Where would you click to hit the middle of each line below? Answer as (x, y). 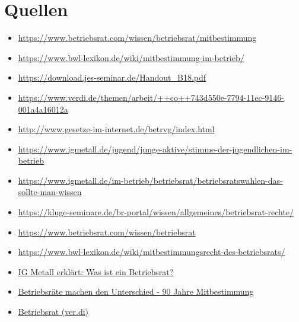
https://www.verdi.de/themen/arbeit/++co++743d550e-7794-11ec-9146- (151, 97)
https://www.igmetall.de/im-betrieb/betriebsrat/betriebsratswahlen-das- (150, 180)
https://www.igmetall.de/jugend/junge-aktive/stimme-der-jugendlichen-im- (155, 149)
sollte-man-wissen (50, 192)
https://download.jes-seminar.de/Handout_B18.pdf (112, 77)
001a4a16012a (43, 109)
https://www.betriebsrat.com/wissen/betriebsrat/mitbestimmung (137, 38)
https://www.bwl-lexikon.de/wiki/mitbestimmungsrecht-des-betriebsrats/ (152, 252)
